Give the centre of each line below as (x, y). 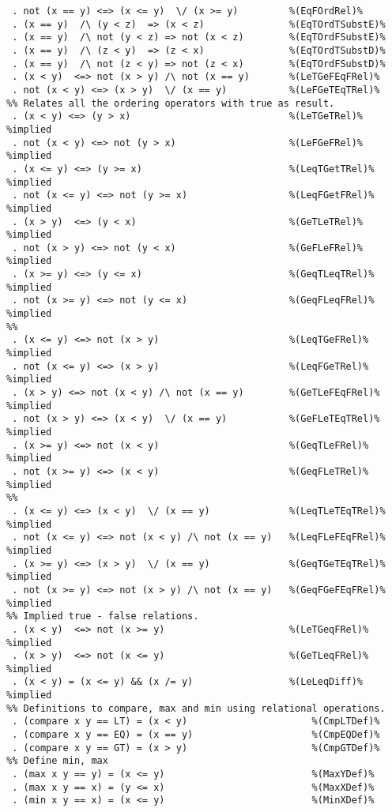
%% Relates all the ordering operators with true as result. (171, 103)
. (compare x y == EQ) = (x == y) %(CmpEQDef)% (196, 735)
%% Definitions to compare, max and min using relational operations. (196, 708)
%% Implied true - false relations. (103, 617)
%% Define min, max (57, 761)
